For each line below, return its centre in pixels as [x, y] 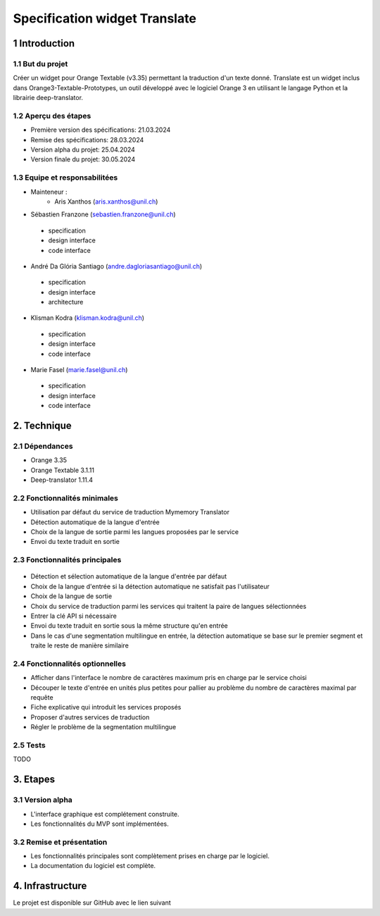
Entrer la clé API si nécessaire [74, 616]
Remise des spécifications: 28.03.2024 [87, 140]
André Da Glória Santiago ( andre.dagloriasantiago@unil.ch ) [116, 266]
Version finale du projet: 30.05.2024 [83, 159]
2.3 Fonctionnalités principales [67, 560]
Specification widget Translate [105, 18]
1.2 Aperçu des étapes [52, 116]
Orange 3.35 [49, 460]
